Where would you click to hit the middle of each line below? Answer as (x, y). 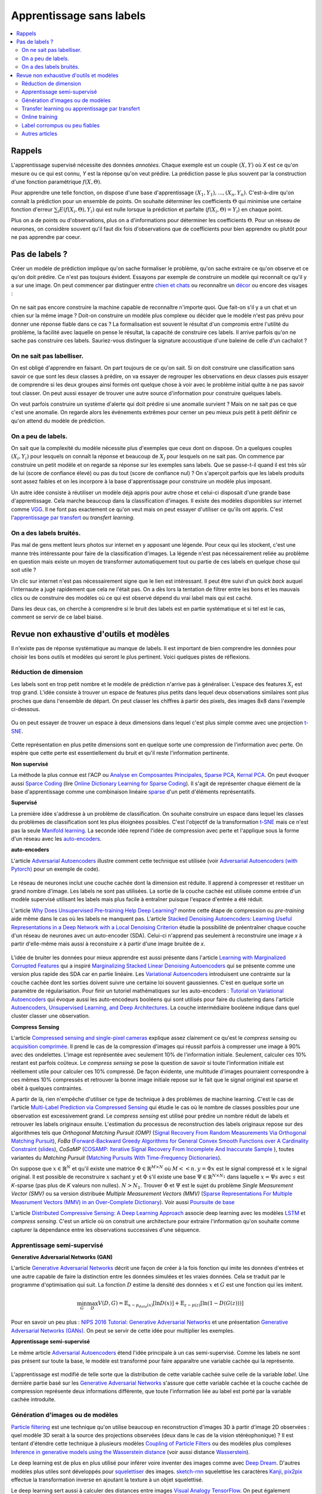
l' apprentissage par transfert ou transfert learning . (73, 518)
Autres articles (40, 134)
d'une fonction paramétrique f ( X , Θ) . (56, 182)
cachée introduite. (33, 1400)
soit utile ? (24, 570)
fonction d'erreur (32, 210)
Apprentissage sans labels (78, 16)
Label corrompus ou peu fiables (61, 125)
